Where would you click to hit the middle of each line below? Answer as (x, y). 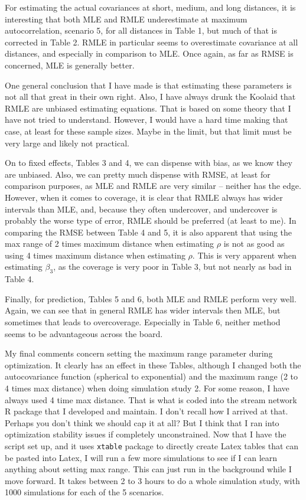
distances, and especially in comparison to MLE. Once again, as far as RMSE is (149, 53)
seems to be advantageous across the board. (84, 333)
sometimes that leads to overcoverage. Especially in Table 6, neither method (143, 322)
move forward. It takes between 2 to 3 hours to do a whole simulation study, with (152, 480)
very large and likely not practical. (67, 143)
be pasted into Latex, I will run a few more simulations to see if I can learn (141, 457)
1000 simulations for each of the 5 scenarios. (84, 492)
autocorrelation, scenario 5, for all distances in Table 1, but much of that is (141, 30)
